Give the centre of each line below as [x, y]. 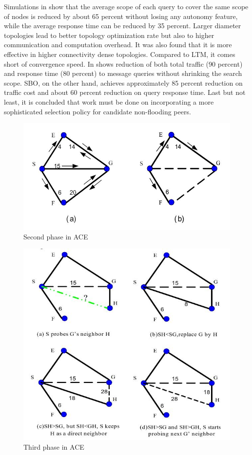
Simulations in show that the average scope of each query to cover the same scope [126, 6]
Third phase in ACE [54, 446]
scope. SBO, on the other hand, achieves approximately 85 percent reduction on [123, 82]
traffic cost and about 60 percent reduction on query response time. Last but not [125, 92]
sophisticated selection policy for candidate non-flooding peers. [97, 111]
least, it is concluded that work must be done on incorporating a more [109, 101]
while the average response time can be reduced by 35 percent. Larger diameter [123, 26]
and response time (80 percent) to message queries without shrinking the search [123, 73]
